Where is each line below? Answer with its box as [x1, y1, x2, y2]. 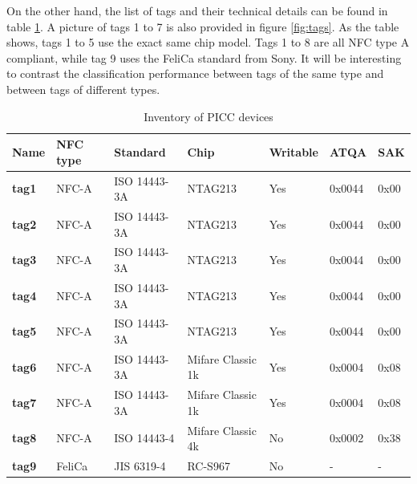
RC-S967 [187, 458, 230, 474]
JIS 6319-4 [114, 458, 166, 474]
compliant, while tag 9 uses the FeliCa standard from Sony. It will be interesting [6, 49, 402, 66]
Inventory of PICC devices [144, 108, 273, 124]
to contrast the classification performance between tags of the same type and [6, 65, 384, 82]
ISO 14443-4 [114, 429, 175, 446]
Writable [269, 143, 318, 160]
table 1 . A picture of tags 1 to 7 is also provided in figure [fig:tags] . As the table [6, 18, 399, 35]
